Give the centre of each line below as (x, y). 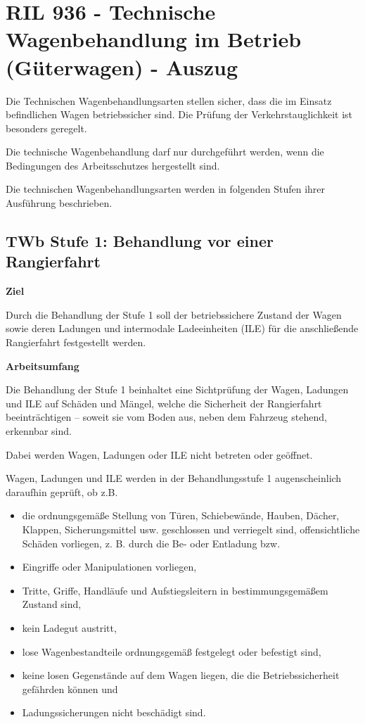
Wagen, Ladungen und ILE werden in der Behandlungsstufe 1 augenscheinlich (174, 478)
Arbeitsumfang (43, 366)
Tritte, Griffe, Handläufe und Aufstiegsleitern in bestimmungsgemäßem (175, 590)
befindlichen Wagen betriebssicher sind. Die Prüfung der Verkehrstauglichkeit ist (179, 114)
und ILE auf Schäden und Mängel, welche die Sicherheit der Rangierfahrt (164, 403)
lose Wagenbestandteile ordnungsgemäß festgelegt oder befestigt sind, (172, 651)
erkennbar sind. (39, 431)
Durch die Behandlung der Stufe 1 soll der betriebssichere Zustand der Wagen (174, 314)
